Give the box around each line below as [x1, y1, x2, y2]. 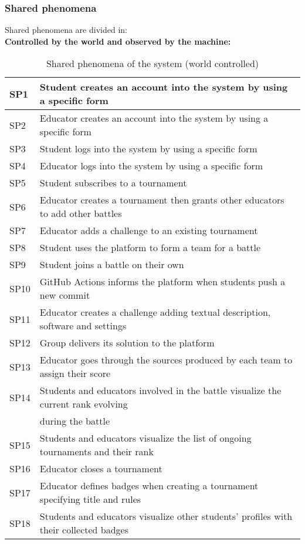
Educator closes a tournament [39, 462, 162, 476]
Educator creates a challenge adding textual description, [39, 305, 271, 319]
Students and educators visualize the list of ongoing [39, 431, 252, 445]
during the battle [39, 414, 110, 428]
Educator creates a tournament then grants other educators [39, 193, 284, 207]
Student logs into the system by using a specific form [39, 142, 257, 156]
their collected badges [39, 523, 129, 537]
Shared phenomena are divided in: [5, 24, 127, 36]
